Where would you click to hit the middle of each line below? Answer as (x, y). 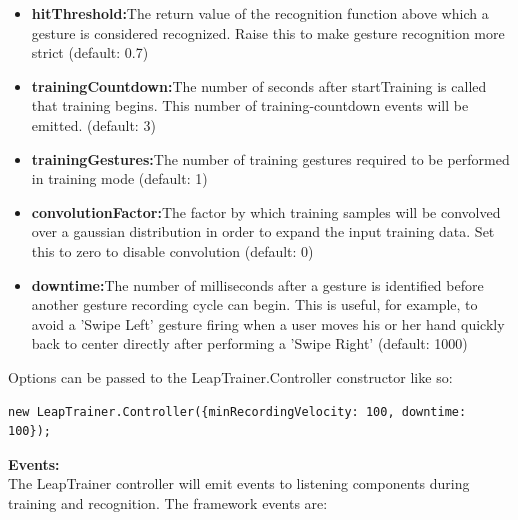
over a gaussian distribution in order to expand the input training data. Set (263, 231)
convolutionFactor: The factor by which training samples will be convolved (266, 211)
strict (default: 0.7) (90, 52)
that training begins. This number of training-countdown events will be (250, 105)
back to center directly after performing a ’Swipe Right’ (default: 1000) (249, 343)
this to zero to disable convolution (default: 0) (172, 250)
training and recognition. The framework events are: (168, 502)
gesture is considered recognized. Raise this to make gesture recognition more (268, 32)
